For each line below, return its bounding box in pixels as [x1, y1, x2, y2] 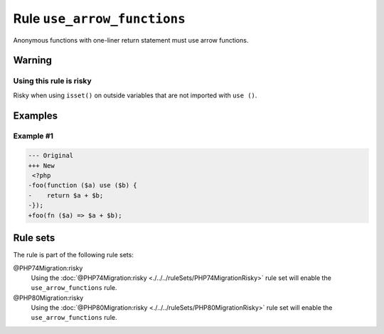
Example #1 [13, 131, 53, 141]
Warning [13, 54, 53, 67]
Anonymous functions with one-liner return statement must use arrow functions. [13, 36, 249, 44]
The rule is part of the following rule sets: [13, 251, 134, 259]
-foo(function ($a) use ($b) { [28, 181, 138, 190]
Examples [13, 109, 58, 122]
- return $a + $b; [28, 191, 104, 199]
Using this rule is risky [13, 76, 92, 86]
